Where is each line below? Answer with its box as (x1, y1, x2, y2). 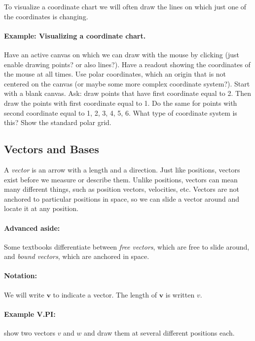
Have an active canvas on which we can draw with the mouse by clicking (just (4, 49, 239, 59)
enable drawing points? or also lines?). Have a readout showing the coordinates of (4, 59, 251, 69)
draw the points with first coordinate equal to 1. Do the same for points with (4, 97, 237, 108)
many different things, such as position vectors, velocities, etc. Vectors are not (4, 184, 240, 194)
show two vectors (4, 328, 55, 338)
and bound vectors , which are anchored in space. (4, 251, 149, 261)
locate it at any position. (4, 203, 78, 213)
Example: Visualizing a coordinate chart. (4, 30, 146, 41)
